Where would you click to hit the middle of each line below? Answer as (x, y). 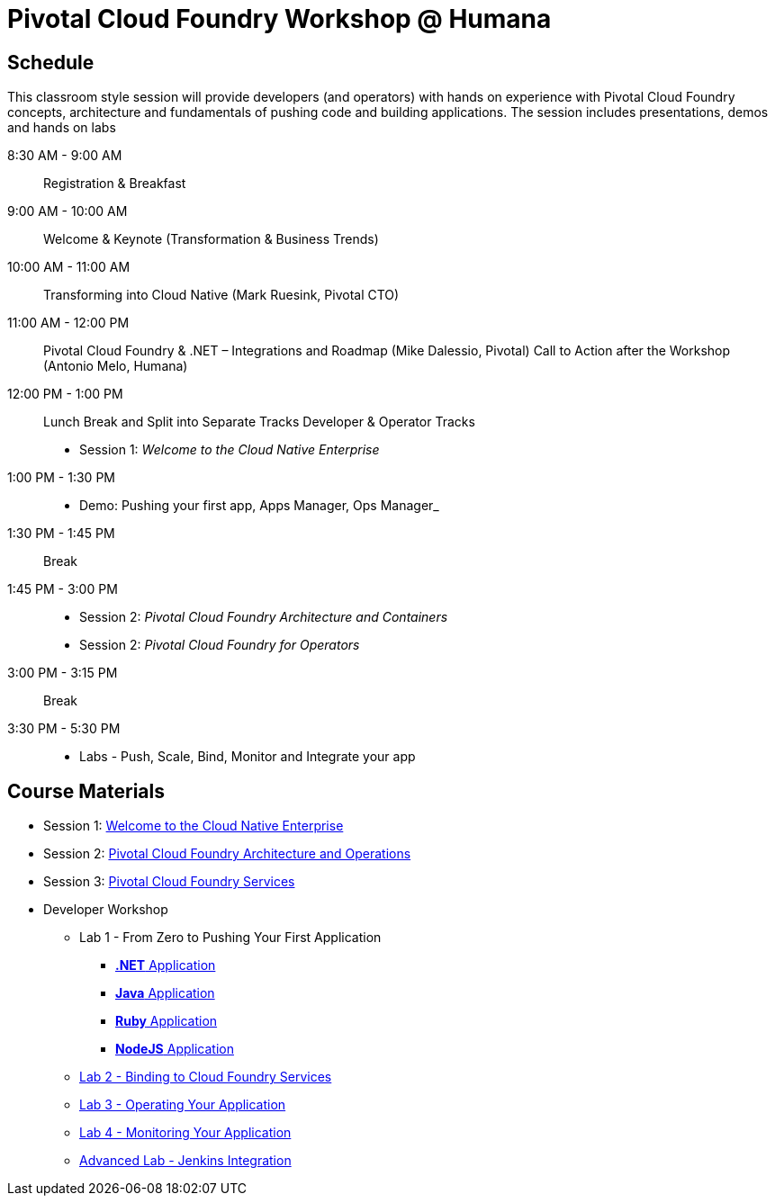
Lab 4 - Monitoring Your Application (185, 1133)
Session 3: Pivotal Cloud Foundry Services (169, 882)
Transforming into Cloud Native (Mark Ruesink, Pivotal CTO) (221, 295)
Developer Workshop (106, 910)
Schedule (51, 62)
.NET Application (166, 965)
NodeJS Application (175, 1049)
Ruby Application (167, 1021)
